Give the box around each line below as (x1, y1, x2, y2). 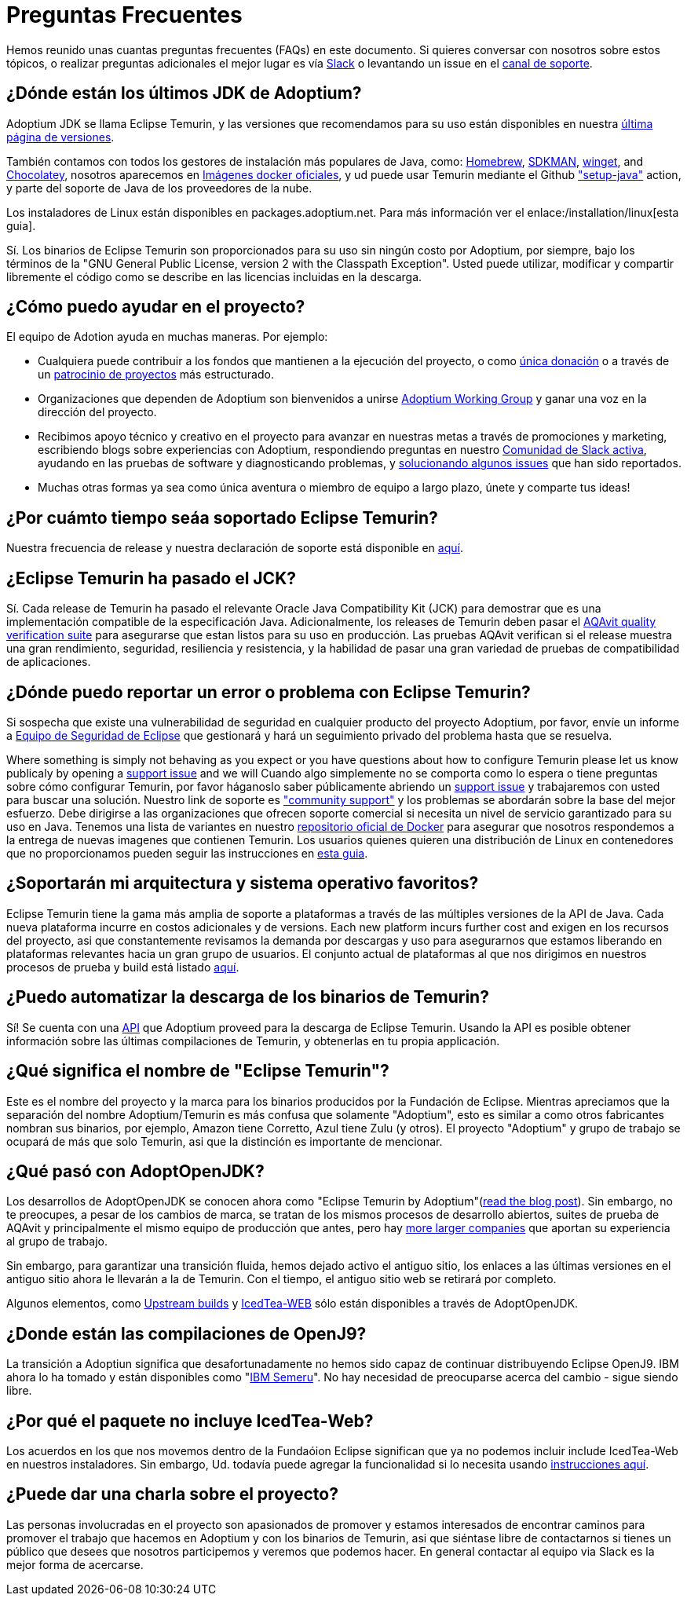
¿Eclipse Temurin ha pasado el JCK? (6, 568, 296, 588)
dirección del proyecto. (38, 405, 157, 419)
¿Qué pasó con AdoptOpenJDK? (6, 1161, 265, 1181)
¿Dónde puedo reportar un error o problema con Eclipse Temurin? (6, 682, 531, 702)
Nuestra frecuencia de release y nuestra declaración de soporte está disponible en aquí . (6, 541, 463, 555)
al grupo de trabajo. (6, 1234, 108, 1249)
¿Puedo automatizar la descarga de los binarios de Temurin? (6, 987, 489, 1008)
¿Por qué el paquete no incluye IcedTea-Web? (6, 1410, 374, 1431)
